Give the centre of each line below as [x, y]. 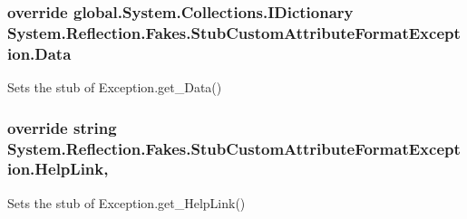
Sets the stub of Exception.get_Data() [115, 87]
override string [62, 127]
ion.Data [39, 53]
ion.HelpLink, [58, 169]
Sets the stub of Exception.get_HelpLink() [126, 202]
